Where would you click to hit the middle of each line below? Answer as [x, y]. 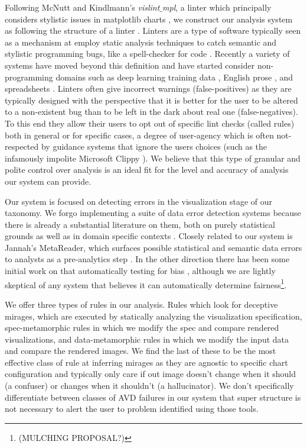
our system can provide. [48, 181]
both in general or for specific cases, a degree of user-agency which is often [139, 135]
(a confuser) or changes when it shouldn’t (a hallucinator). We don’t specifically [149, 386]
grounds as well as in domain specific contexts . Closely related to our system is [149, 236]
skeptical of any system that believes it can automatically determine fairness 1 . [146, 283]
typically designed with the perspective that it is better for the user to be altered [151, 100]
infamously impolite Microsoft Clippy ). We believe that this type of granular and [153, 158]
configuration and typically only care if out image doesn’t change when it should [150, 374]
